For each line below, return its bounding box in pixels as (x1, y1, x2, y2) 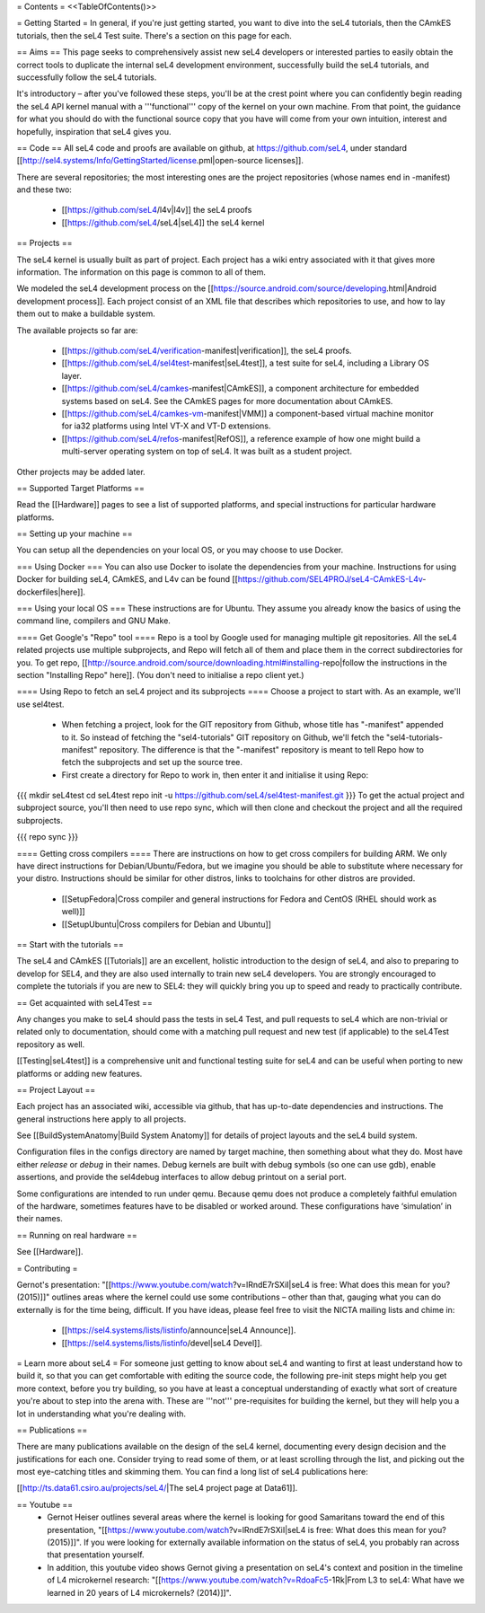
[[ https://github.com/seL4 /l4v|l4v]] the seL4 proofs (61, 205, 252, 216)
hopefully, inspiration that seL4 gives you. (16, 126, 172, 137)
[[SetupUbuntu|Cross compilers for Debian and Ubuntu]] (61, 919, 271, 930)
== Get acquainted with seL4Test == (16, 997, 153, 1008)
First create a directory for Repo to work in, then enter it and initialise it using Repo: (61, 769, 368, 780)
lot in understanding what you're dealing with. (16, 1408, 187, 1419)
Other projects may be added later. (16, 466, 145, 477)
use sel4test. (16, 699, 65, 710)
